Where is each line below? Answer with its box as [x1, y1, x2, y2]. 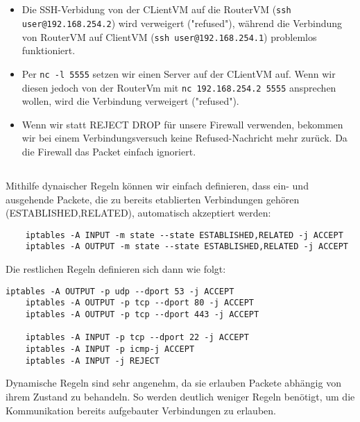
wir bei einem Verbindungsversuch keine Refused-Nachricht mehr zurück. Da [22, 130, 348, 145]
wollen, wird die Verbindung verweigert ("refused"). [22, 94, 239, 108]
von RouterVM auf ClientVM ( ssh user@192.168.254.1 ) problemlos [22, 29, 317, 44]
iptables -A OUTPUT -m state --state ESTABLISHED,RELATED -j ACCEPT [25, 242, 348, 252]
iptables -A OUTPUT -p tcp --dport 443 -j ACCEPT [25, 310, 259, 320]
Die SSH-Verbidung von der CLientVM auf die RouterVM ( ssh [22, 2, 291, 17]
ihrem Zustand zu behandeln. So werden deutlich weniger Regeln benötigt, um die [6, 389, 355, 403]
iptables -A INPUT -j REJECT [25, 355, 160, 366]
